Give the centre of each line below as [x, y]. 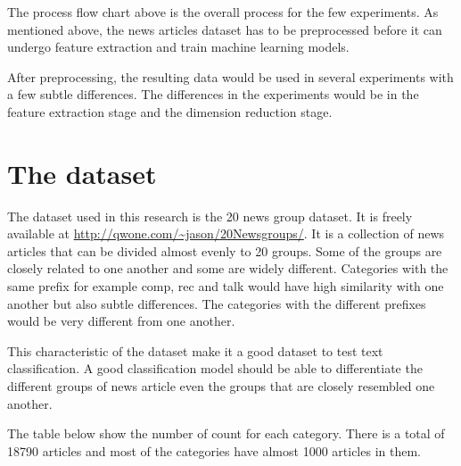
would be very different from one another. [121, 321]
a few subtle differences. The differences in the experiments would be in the [213, 94]
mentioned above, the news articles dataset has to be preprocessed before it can [225, 29]
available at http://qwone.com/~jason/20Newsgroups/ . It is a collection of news [226, 233]
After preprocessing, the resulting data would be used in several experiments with [230, 76]
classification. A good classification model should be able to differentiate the [215, 368]
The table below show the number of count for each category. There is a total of [226, 433]
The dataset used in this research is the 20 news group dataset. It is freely [210, 216]
